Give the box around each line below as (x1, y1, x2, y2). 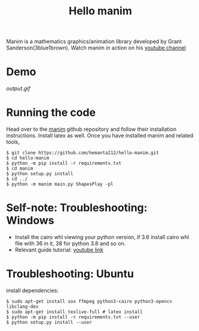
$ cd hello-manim (6, 155, 50, 161)
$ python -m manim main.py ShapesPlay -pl (6, 181, 114, 188)
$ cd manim (6, 166, 33, 171)
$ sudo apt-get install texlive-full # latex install (6, 309, 143, 315)
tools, (6, 139, 20, 146)
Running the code (6, 106, 96, 119)
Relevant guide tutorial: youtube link (14, 246, 103, 253)
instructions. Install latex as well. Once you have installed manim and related (6, 132, 194, 139)
